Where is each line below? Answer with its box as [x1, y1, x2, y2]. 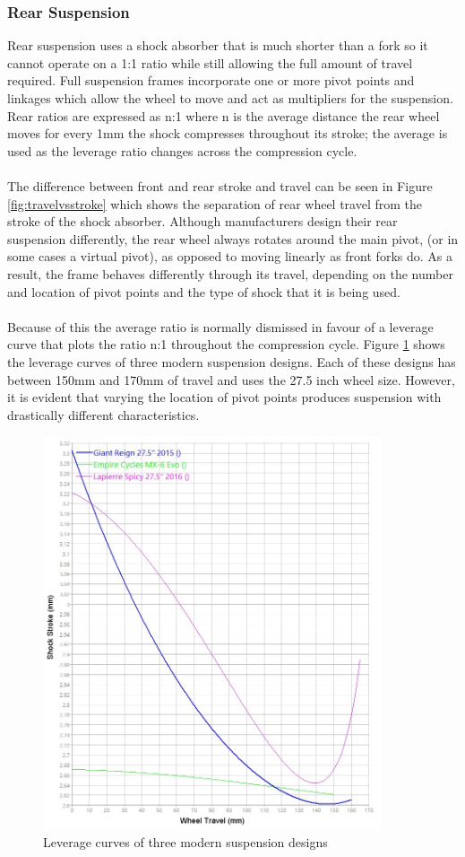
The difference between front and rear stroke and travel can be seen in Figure [7, 176, 433, 195]
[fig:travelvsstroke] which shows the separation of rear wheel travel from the [7, 194, 423, 213]
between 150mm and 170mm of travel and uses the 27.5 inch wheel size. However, [7, 370, 455, 389]
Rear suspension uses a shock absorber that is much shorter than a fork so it [7, 36, 428, 55]
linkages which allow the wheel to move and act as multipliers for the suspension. [7, 89, 453, 107]
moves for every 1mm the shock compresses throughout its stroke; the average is [7, 124, 448, 143]
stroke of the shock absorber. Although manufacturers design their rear [7, 212, 398, 231]
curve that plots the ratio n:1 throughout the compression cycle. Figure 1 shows [7, 335, 445, 354]
